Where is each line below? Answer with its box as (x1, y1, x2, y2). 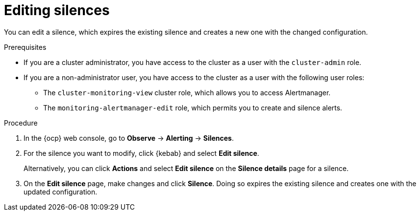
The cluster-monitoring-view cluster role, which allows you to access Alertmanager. (43, 88, 331, 97)
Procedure (4, 118, 38, 127)
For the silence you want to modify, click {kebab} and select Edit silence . (24, 149, 259, 157)
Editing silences (4, 2, 110, 19)
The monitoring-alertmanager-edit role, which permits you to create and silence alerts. (43, 103, 343, 112)
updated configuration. (24, 187, 98, 196)
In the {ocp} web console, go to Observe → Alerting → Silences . (24, 133, 234, 142)
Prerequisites (4, 43, 47, 51)
